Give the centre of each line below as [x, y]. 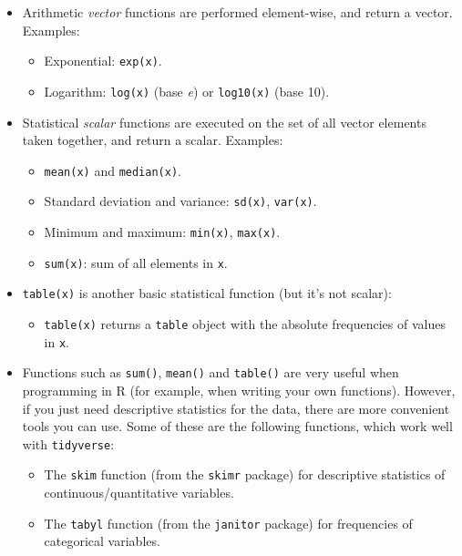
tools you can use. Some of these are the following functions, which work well [237, 426]
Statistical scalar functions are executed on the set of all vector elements [224, 122]
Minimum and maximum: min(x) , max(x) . [162, 232]
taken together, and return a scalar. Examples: [153, 140]
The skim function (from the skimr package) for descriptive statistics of [245, 474]
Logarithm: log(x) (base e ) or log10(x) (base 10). [187, 91]
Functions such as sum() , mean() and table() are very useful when [210, 372]
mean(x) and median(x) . [113, 170]
